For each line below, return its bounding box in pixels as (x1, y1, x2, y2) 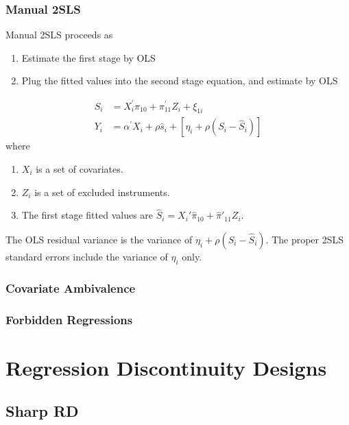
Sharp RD (5, 400, 79, 422)
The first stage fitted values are (21, 208, 154, 222)
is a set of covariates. (36, 161, 123, 175)
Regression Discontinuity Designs (5, 353, 327, 381)
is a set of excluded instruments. (34, 184, 170, 199)
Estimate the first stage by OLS (21, 50, 156, 64)
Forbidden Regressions (5, 311, 133, 328)
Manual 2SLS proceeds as (5, 27, 113, 42)
